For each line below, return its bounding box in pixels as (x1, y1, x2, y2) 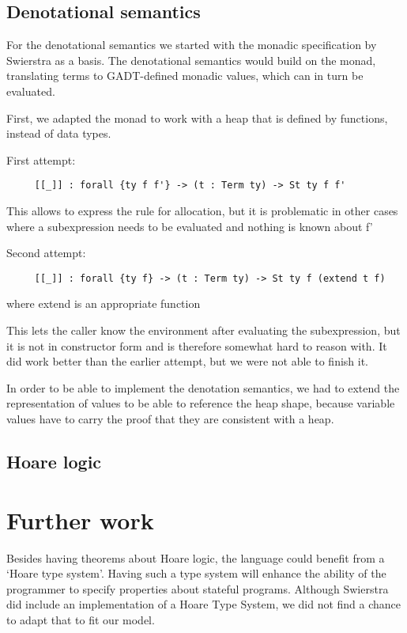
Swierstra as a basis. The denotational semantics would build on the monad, (6, 51, 376, 68)
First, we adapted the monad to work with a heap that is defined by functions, (6, 109, 388, 126)
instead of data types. (6, 125, 111, 142)
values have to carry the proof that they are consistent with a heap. (6, 411, 334, 427)
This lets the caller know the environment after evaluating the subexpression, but (6, 322, 401, 339)
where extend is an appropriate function (6, 295, 201, 312)
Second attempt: (6, 244, 86, 261)
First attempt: (6, 151, 76, 168)
